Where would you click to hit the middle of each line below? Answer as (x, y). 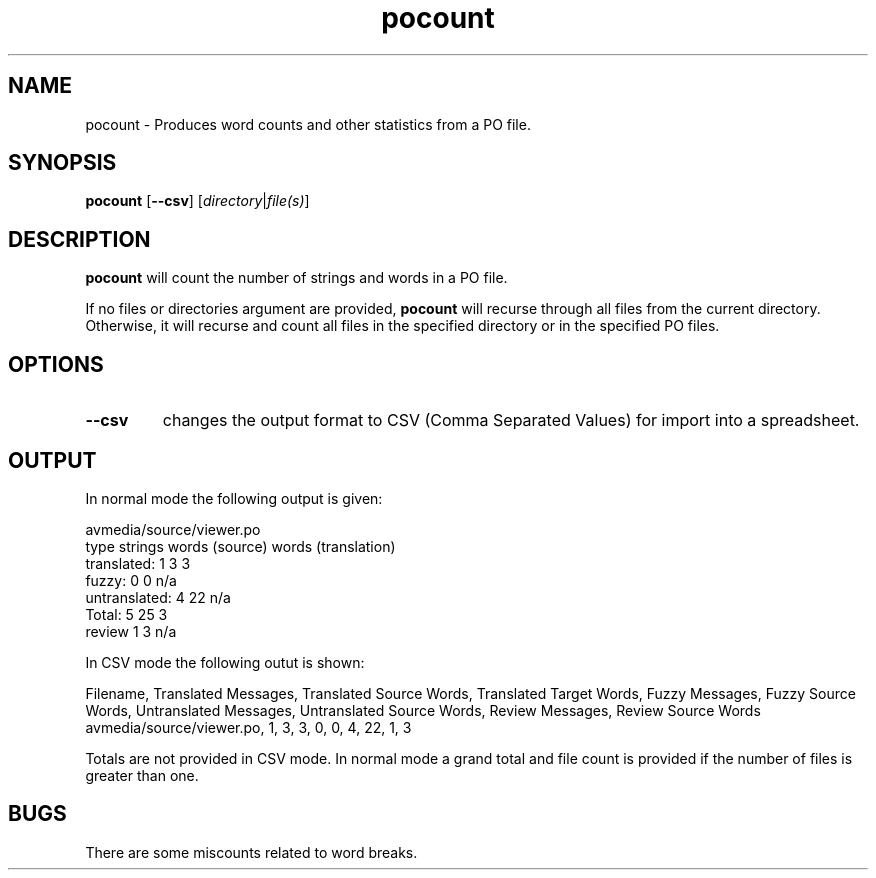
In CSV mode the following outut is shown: (225, 662)
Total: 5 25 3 (126, 614)
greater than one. (142, 775)
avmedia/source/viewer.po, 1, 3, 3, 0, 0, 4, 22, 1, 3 (248, 727)
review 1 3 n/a (131, 631)
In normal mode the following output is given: (234, 498)
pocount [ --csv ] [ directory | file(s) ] (197, 201)
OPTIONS (56, 364)
